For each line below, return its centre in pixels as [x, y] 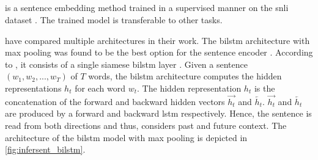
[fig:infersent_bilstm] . [45, 149]
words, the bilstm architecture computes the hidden [185, 76]
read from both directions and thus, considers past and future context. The [146, 125]
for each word [100, 88]
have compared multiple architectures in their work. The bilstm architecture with [157, 40]
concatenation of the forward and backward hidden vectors [115, 101]
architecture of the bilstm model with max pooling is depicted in [126, 137]
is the [264, 88]
